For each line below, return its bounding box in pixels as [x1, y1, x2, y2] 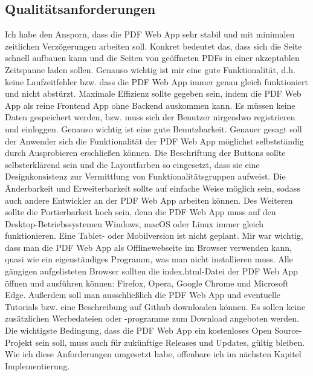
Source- [274, 324, 302, 337]
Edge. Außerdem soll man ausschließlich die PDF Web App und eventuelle [5, 288, 281, 301]
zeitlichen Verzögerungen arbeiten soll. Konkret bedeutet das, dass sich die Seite [5, 39, 302, 52]
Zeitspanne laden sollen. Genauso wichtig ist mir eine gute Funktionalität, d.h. [5, 63, 295, 76]
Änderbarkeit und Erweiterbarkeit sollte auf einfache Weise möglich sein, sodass [5, 181, 300, 194]
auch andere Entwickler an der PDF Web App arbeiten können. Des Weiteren [5, 193, 293, 206]
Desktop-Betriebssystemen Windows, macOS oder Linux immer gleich [5, 217, 264, 230]
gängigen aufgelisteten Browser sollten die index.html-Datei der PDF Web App [5, 265, 298, 277]
